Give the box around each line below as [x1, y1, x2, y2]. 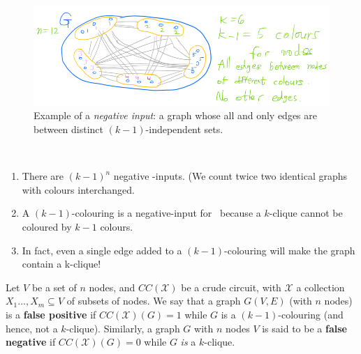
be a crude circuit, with [181, 279, 281, 294]
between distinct [34, 122, 104, 137]
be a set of [31, 279, 77, 294]
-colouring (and [278, 307, 344, 321]
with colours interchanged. [22, 182, 135, 197]
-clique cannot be [269, 206, 343, 220]
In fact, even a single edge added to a [22, 243, 182, 257]
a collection [296, 279, 345, 294]
